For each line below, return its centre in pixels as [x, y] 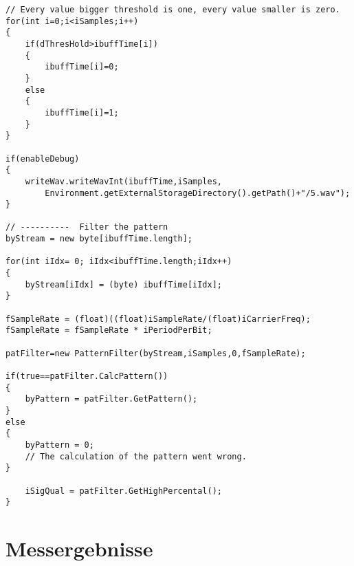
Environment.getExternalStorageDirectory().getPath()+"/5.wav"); [198, 193]
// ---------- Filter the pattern [87, 227]
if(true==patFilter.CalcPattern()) [87, 376]
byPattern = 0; [59, 445]
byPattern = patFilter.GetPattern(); [111, 399]
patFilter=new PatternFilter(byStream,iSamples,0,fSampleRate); [156, 353]
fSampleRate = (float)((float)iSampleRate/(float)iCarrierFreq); [158, 319]
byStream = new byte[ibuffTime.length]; [99, 239]
